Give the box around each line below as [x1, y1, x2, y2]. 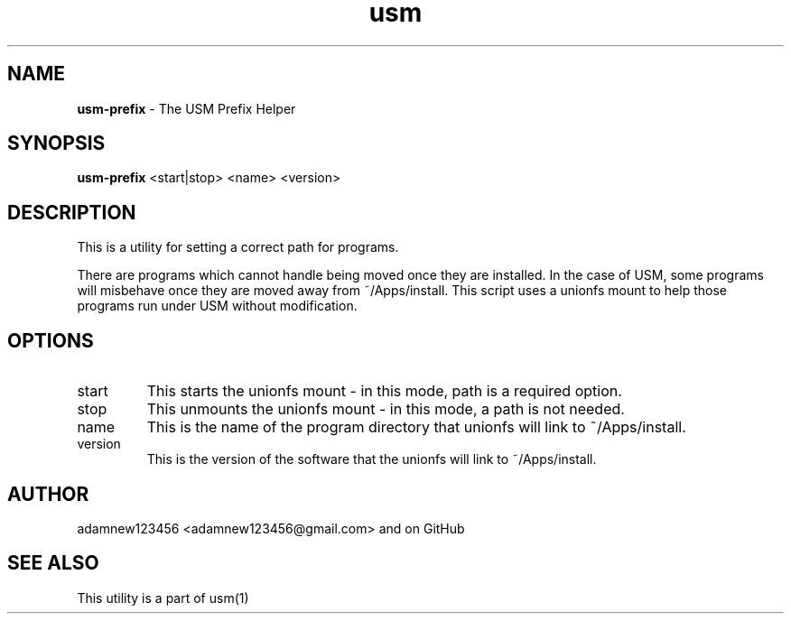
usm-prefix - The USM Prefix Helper [77, 100, 296, 116]
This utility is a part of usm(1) [77, 589, 249, 606]
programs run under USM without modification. [77, 298, 358, 314]
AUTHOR [7, 482, 89, 505]
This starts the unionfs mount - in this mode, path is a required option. [146, 382, 622, 401]
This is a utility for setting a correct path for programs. [77, 239, 399, 255]
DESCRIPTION [7, 200, 136, 224]
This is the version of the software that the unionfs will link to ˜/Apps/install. [146, 451, 597, 468]
